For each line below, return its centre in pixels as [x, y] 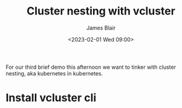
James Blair [101, 28]
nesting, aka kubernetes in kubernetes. [54, 73]
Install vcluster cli [51, 98]
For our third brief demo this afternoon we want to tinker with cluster [91, 67]
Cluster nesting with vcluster [101, 11]
